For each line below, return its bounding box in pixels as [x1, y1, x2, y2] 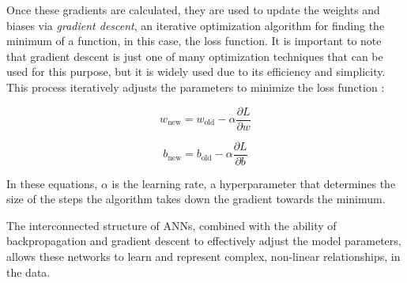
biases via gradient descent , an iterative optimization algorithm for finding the [6, 17, 385, 33]
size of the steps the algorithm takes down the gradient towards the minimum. [6, 191, 386, 207]
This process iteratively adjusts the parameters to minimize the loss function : [6, 78, 385, 95]
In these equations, [6, 175, 98, 191]
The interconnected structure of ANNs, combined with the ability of [6, 217, 337, 233]
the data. [6, 263, 51, 280]
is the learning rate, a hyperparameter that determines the [111, 175, 396, 191]
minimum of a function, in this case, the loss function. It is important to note [6, 32, 382, 49]
